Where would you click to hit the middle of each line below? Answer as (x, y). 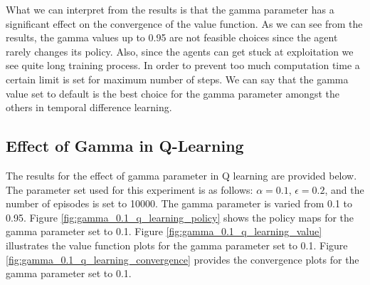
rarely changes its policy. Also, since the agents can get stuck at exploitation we (180, 51)
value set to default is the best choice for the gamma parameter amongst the (173, 93)
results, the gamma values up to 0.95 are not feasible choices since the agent (172, 37)
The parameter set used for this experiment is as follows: (129, 189)
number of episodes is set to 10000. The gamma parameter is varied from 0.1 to (179, 203)
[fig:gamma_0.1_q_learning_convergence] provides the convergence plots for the (183, 259)
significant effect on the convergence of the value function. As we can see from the (184, 23)
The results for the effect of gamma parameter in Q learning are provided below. (181, 175)
